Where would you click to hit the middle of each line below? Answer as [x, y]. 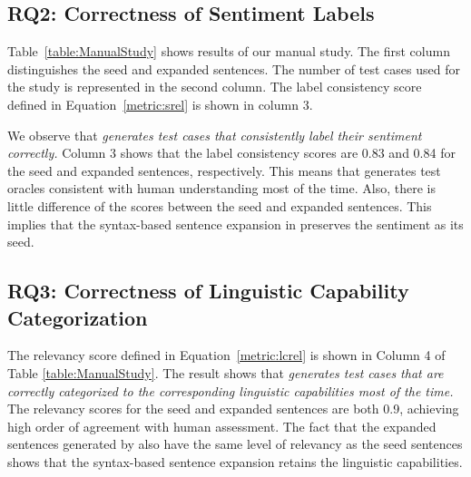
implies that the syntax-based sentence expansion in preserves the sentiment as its [235, 224]
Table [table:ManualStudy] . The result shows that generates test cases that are [226, 372]
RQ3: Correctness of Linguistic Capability [208, 291]
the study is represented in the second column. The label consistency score [215, 87]
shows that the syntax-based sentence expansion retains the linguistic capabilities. [235, 461]
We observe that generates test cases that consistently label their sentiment [215, 135]
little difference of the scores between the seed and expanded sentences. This [220, 205]
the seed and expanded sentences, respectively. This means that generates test [224, 170]
